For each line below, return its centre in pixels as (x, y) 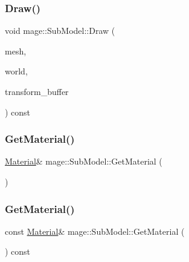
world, (16, 71)
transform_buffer (37, 91)
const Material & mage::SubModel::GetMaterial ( (95, 231)
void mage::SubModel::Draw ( (60, 31)
